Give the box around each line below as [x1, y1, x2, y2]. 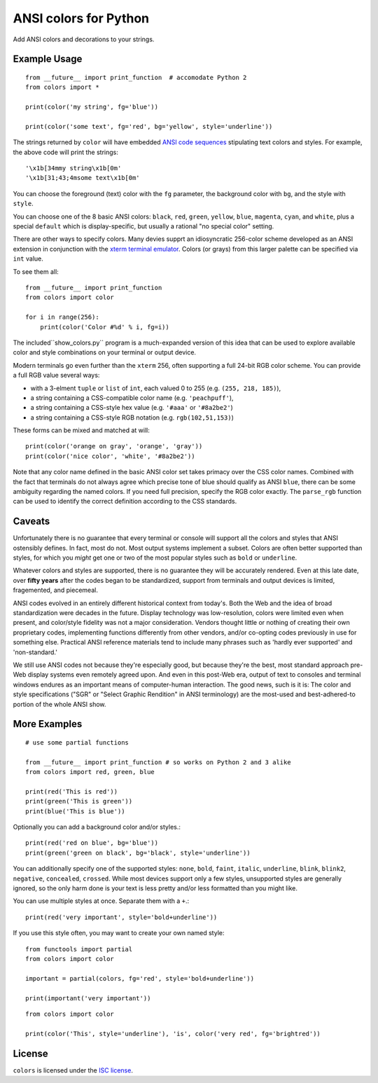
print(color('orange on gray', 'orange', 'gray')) [25, 442, 203, 450]
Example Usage [13, 53, 83, 65]
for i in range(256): [25, 313, 99, 322]
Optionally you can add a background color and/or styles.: [13, 823, 181, 832]
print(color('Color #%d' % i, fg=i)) [39, 323, 169, 331]
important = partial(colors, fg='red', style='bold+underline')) [25, 974, 255, 982]
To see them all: [13, 267, 59, 276]
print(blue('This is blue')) [25, 807, 125, 815]
